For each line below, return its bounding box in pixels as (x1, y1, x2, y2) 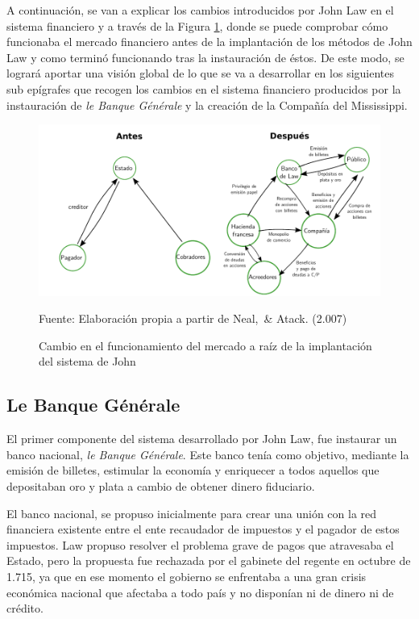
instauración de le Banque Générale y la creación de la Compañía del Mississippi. (6, 96, 408, 113)
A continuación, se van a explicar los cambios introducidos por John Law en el (6, 2, 394, 18)
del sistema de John (39, 353, 136, 370)
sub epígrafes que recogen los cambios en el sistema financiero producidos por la (6, 80, 401, 97)
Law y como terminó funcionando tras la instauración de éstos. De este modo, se (6, 48, 404, 65)
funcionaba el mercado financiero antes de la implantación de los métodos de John (6, 33, 413, 50)
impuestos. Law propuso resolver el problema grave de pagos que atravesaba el (6, 536, 394, 553)
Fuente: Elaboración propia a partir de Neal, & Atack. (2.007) (39, 310, 347, 327)
